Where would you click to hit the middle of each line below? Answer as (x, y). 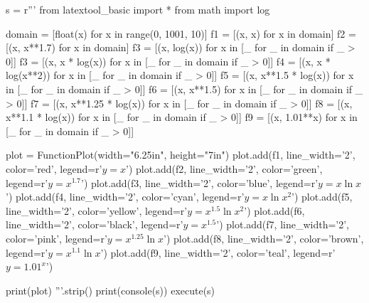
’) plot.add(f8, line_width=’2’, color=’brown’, (264, 238)
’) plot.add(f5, (322, 197)
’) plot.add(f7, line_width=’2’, (283, 224)
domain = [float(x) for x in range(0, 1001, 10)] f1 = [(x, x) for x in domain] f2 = (181, 33)
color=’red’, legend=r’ (54, 168)
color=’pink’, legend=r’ (57, 238)
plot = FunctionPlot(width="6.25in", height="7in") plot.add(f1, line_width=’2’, (181, 155)
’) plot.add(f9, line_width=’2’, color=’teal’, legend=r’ (218, 252)
